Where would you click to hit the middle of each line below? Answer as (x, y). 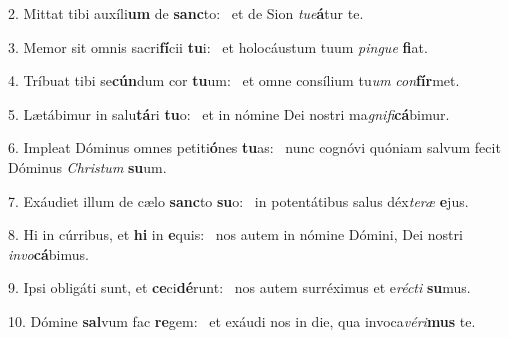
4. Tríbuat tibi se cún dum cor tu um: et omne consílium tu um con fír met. (234, 80)
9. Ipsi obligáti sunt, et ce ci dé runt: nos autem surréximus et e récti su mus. (239, 287)
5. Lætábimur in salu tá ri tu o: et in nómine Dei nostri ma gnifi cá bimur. (229, 113)
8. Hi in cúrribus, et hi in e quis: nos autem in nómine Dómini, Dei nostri (235, 234)
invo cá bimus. (48, 253)
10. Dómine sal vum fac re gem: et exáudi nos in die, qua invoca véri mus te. (242, 320)
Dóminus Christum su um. (87, 166)
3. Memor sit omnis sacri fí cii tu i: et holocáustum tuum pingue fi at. (218, 46)
